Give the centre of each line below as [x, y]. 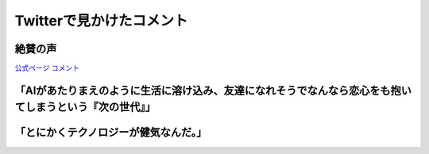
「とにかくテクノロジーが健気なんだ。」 [111, 132]
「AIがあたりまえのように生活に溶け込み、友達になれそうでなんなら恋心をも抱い [213, 90]
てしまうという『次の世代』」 [85, 107]
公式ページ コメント [47, 68]
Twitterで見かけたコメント [101, 21]
